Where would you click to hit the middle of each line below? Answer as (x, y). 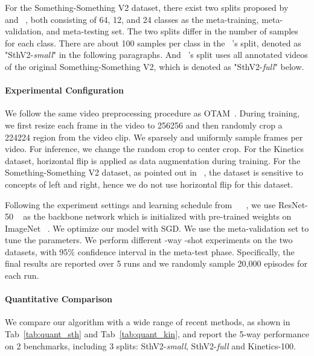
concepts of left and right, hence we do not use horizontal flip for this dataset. (149, 184)
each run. (22, 275)
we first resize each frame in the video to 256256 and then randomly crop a (144, 125)
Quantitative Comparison (59, 299)
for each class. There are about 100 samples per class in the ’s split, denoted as (153, 43)
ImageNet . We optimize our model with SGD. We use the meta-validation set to (157, 228)
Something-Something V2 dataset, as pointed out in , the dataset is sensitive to (154, 172)
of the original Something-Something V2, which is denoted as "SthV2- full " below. (155, 66)
